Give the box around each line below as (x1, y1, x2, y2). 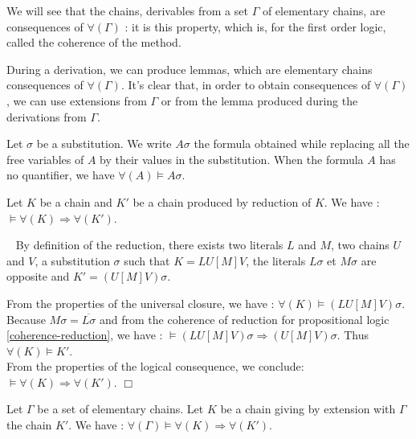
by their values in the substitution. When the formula (100, 150, 364, 167)
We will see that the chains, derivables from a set (6, 2, 248, 18)
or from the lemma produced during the (161, 92, 358, 109)
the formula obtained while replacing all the (194, 135, 410, 152)
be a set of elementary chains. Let (37, 400, 204, 417)
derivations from (6, 108, 87, 125)
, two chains (331, 236, 389, 253)
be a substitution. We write (36, 135, 172, 152)
